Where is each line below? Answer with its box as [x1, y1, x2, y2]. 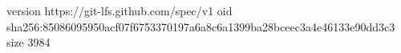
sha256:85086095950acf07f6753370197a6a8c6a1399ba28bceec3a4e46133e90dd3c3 [6, 18, 395, 35]
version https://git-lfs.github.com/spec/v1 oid [6, 2, 233, 18]
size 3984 [6, 34, 51, 51]
